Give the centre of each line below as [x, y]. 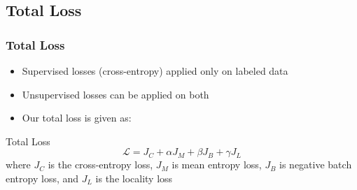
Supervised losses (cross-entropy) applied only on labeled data [155, 71]
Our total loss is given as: [77, 118]
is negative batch [316, 165]
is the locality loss [134, 178]
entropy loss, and [42, 178]
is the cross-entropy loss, [100, 165]
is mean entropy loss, [217, 165]
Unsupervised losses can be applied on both [115, 94]
